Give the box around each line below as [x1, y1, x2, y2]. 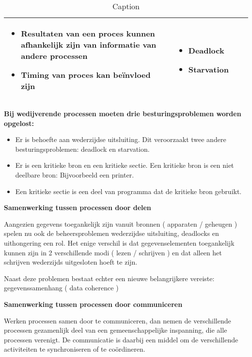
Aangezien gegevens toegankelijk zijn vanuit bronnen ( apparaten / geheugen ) [4, 218, 237, 229]
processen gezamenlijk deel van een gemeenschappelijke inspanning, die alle [4, 325, 227, 335]
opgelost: [4, 118, 34, 128]
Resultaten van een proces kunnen [21, 28, 155, 39]
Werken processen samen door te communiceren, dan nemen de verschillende [4, 315, 231, 325]
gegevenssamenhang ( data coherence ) [4, 283, 119, 293]
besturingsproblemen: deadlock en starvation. [15, 143, 150, 154]
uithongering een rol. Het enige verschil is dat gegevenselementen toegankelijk [4, 237, 235, 248]
